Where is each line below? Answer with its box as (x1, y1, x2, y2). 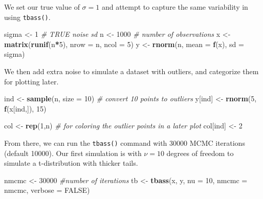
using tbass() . (4, 11, 51, 22)
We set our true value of (4, 2, 80, 12)
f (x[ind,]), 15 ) (4, 103, 47, 114)
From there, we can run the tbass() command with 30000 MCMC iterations (4, 138, 245, 148)
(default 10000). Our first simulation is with (4, 147, 142, 158)
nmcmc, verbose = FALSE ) (4, 185, 90, 195)
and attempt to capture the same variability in (101, 2, 248, 12)
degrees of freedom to (166, 147, 234, 158)
